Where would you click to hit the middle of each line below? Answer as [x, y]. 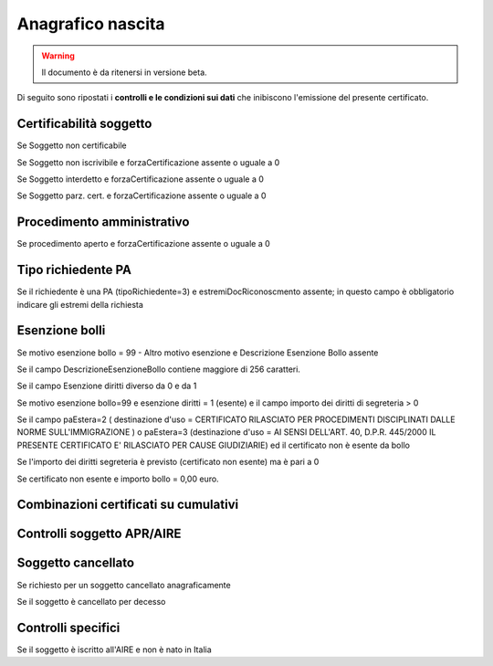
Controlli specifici [68, 627]
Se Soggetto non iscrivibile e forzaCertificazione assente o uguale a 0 [148, 162]
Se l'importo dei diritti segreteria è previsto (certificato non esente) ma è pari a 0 [168, 462]
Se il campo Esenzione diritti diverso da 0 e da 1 [107, 386]
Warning [58, 56]
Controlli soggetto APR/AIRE [99, 534]
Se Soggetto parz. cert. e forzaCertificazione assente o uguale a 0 [142, 196]
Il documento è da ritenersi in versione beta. [124, 72]
